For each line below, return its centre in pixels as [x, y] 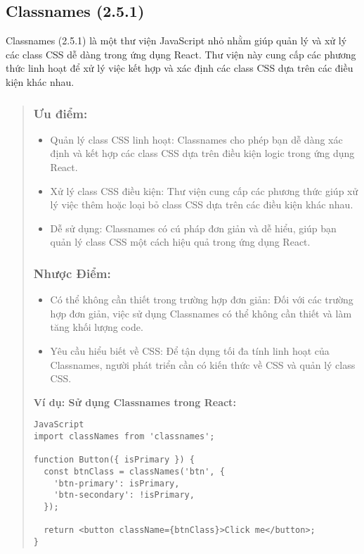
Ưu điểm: [60, 113]
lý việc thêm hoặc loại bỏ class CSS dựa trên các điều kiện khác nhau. [202, 204]
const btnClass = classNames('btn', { [134, 471]
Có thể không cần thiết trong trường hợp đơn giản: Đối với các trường [202, 300]
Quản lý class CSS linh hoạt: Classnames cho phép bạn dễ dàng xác [196, 139]
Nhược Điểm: [72, 273]
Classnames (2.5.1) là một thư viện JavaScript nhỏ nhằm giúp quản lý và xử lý [176, 40]
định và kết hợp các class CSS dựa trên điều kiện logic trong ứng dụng [202, 153]
